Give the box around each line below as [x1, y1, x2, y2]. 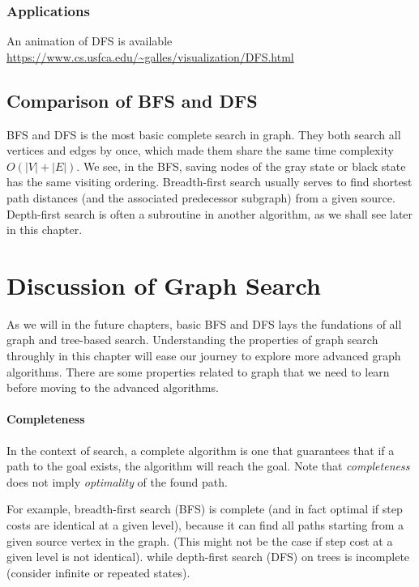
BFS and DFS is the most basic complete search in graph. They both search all [6, 125, 401, 142]
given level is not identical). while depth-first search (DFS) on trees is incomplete [6, 548, 410, 565]
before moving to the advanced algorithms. [6, 379, 219, 396]
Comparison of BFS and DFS [6, 87, 258, 113]
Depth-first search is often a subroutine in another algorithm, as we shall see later [6, 205, 413, 222]
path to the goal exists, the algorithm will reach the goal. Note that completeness [6, 457, 410, 474]
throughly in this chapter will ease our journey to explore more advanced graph [6, 347, 401, 364]
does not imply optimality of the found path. [6, 473, 228, 490]
